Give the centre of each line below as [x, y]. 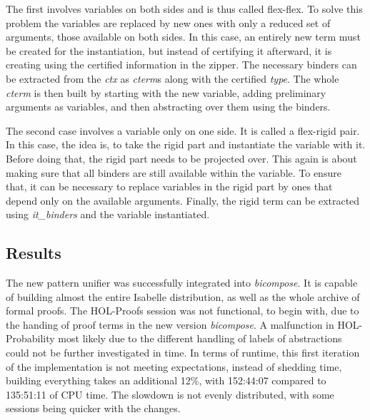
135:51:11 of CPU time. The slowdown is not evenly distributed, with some [170, 394]
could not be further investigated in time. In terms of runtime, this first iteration [183, 353]
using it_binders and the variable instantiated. [108, 214]
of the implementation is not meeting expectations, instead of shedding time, [174, 366]
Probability [30, 338]
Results [34, 253]
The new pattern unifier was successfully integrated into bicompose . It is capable [182, 283]
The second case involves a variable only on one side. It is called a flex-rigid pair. [183, 130]
